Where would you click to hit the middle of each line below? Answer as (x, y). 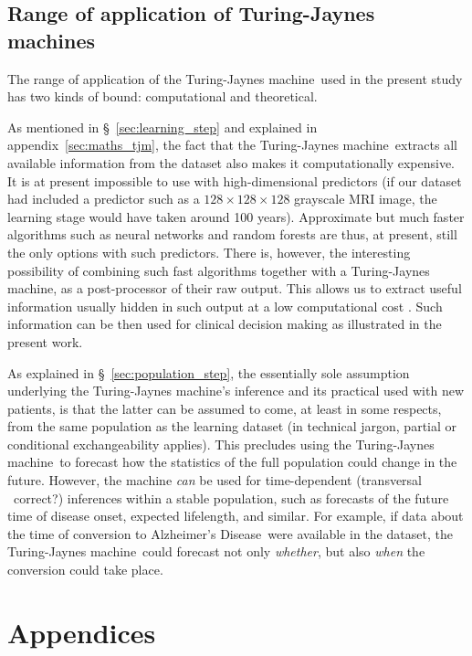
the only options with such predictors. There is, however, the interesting (209, 252)
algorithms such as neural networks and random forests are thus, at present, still (232, 234)
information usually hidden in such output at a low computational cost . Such (225, 306)
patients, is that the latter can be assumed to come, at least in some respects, (225, 408)
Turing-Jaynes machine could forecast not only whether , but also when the (216, 551)
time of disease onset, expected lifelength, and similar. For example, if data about (236, 516)
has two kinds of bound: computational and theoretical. (163, 96)
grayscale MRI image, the (366, 199)
